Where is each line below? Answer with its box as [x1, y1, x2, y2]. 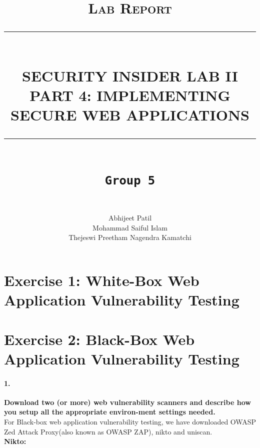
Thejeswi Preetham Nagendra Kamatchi [68, 232, 191, 242]
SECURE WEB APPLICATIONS [10, 104, 249, 124]
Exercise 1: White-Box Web [4, 270, 199, 290]
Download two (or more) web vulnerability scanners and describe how [4, 396, 251, 407]
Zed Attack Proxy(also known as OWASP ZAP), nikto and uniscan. [4, 426, 212, 436]
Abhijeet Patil [108, 212, 152, 223]
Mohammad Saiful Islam [92, 222, 167, 232]
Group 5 [104, 173, 155, 188]
